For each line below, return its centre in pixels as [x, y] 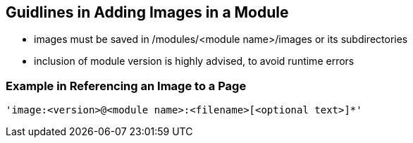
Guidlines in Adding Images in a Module [147, 12]
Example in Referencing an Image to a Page [126, 86]
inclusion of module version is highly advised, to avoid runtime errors [194, 61]
